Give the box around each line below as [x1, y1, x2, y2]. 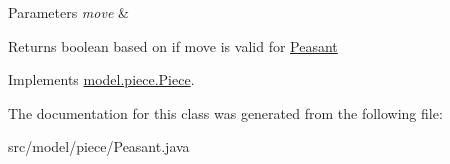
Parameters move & [8, 2, 129, 22]
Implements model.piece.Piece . [8, 69, 195, 90]
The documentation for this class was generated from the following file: [8, 102, 443, 123]
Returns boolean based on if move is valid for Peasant [8, 35, 338, 56]
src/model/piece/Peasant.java [8, 136, 190, 157]
